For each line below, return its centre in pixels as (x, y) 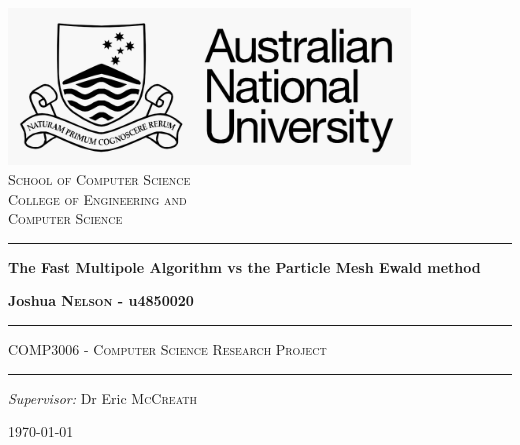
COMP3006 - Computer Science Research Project (167, 349)
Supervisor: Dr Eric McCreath (103, 397)
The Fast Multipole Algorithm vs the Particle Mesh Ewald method (244, 266)
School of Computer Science (99, 179)
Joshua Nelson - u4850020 (101, 300)
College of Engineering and (97, 198)
